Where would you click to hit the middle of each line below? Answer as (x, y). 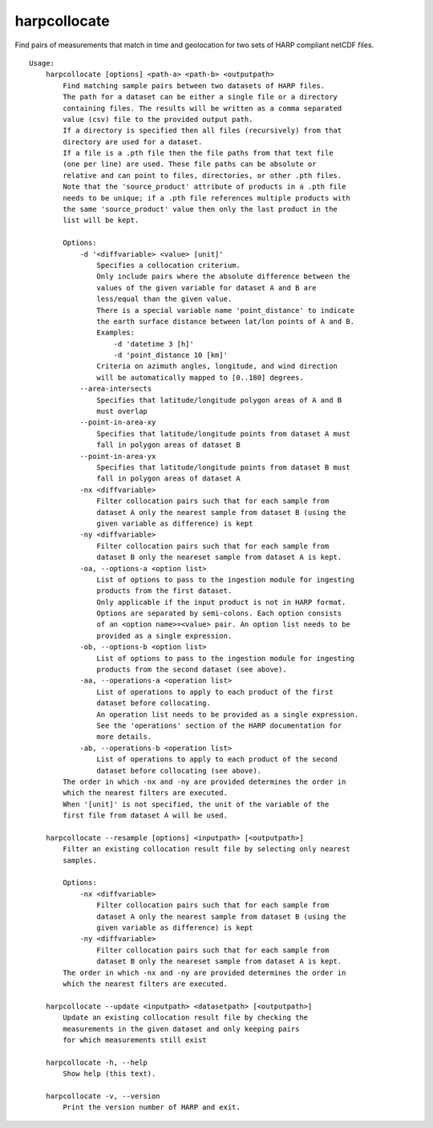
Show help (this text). (109, 1074)
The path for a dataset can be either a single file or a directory (200, 97)
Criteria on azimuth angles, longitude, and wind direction (217, 366)
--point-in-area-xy (118, 422)
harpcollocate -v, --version (103, 1096)
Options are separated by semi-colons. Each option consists (219, 613)
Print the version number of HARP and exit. (152, 1108)
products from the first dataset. (164, 591)
